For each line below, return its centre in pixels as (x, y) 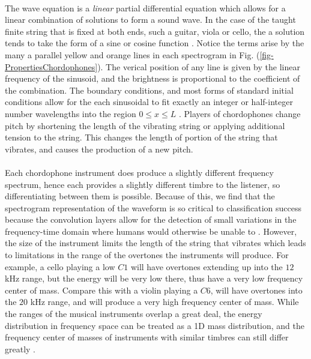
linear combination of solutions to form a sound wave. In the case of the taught (150, 20)
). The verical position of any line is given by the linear (199, 66)
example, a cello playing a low (60, 266)
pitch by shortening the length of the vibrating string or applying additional (145, 125)
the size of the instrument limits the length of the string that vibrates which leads (155, 243)
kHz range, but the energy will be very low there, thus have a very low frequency (154, 278)
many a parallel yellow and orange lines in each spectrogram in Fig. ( (132, 54)
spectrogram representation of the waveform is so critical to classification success (153, 207)
